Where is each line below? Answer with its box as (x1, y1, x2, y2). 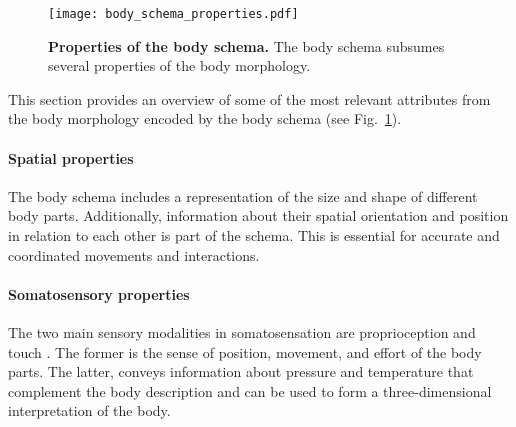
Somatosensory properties (8, 283, 190, 304)
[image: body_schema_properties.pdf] (48, 7, 299, 21)
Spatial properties (8, 147, 134, 168)
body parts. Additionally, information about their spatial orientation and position (8, 205, 509, 226)
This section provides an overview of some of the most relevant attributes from (8, 88, 491, 109)
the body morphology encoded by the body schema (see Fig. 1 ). (8, 108, 402, 129)
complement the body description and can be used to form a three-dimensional (8, 380, 492, 401)
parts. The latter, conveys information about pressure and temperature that (8, 361, 474, 382)
